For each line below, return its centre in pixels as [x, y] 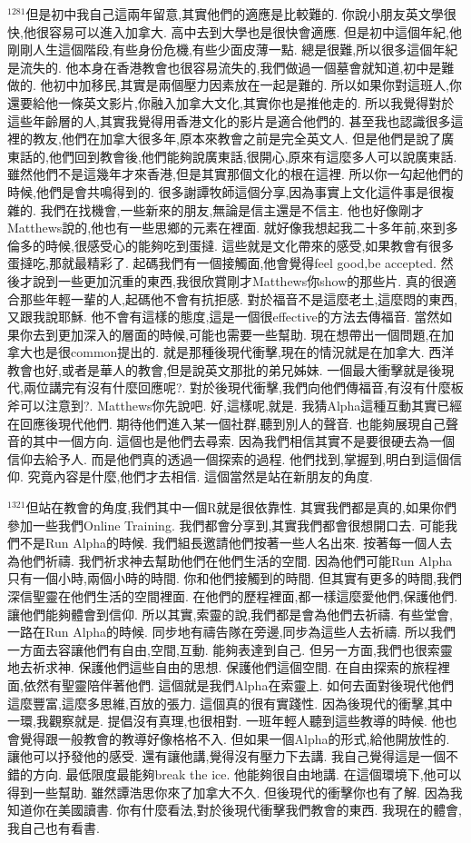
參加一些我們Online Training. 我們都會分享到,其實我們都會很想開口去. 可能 [226, 525]
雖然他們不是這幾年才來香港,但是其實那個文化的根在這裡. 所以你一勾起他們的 [235, 174]
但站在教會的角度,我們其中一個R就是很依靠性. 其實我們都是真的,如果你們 [241, 507]
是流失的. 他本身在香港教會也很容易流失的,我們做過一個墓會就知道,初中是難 [231, 67]
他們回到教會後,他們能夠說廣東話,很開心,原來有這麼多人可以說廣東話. [253, 156]
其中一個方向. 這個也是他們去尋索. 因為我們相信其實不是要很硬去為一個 [244, 441]
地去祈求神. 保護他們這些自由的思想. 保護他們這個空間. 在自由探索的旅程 [222, 667]
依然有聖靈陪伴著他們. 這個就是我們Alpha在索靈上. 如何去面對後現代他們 [238, 684]
